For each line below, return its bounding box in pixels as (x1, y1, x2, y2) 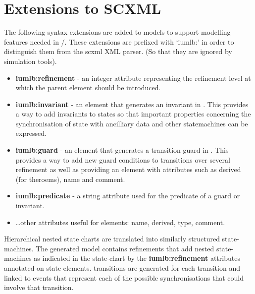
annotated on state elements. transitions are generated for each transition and (4, 263, 240, 273)
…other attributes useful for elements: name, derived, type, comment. (15, 217, 225, 227)
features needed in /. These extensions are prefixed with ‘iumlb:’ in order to (4, 36, 234, 47)
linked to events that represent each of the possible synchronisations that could (4, 272, 244, 283)
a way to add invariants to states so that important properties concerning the (15, 109, 251, 119)
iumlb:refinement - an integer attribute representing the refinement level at (15, 72, 251, 83)
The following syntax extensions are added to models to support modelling (4, 27, 231, 37)
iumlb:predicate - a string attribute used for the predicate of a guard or (15, 190, 240, 201)
